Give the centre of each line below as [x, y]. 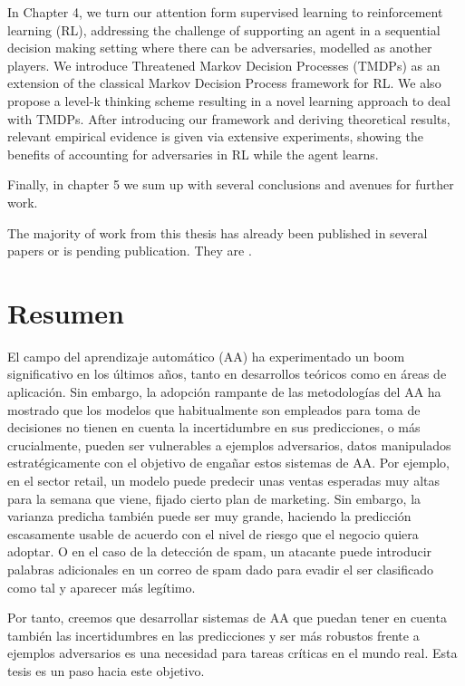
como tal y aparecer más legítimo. [102, 587]
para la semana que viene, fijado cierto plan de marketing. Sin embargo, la [214, 498]
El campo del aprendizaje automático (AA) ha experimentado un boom [206, 356]
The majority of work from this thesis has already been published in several [218, 232]
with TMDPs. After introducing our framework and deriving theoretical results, [229, 118]
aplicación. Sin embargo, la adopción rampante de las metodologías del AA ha [224, 392]
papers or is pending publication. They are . [130, 251]
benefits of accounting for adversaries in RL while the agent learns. [193, 154]
